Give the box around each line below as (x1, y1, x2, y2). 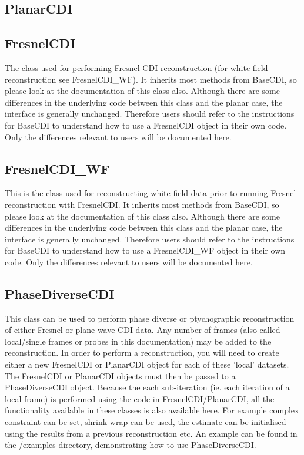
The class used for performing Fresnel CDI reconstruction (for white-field (5, 61, 268, 73)
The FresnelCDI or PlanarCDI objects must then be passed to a (5, 369, 236, 382)
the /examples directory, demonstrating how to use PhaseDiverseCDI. (5, 439, 256, 451)
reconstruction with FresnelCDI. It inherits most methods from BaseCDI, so (5, 198, 279, 210)
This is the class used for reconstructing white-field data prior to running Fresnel (5, 187, 296, 199)
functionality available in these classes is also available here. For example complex (5, 404, 299, 416)
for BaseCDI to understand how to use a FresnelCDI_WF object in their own (5, 244, 286, 257)
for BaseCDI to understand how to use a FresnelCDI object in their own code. (5, 119, 287, 131)
